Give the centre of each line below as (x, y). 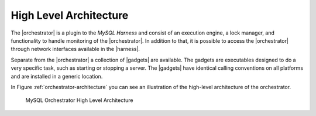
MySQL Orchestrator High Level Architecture (79, 100)
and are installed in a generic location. (57, 76)
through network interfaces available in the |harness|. (75, 49)
